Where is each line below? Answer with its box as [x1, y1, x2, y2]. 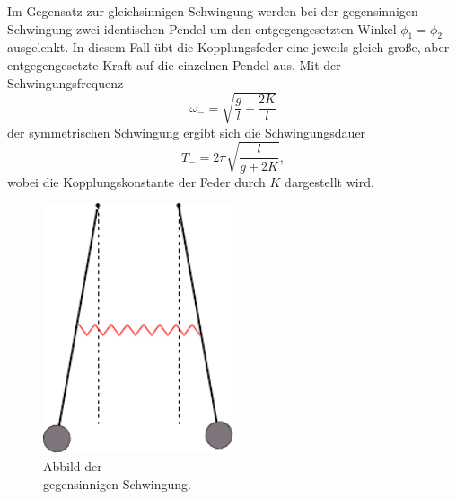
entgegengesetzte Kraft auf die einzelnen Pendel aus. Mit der [7, 55, 341, 74]
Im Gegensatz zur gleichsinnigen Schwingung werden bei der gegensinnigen [7, 2, 418, 20]
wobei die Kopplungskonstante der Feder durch [7, 172, 266, 191]
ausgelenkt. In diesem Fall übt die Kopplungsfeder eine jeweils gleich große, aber [7, 38, 450, 57]
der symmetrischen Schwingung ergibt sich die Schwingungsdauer [7, 122, 366, 141]
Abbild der [43, 456, 102, 475]
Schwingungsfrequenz [7, 73, 124, 92]
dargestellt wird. [285, 172, 374, 191]
